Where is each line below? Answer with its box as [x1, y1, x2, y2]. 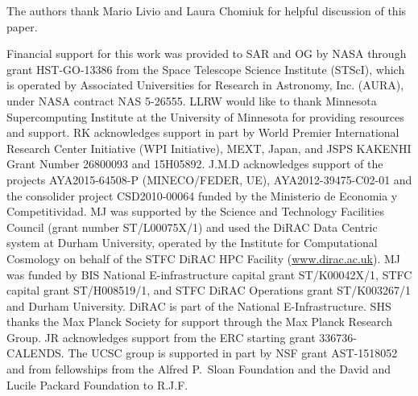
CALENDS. [6, 344, 64, 361]
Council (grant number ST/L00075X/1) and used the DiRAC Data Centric [6, 218, 378, 235]
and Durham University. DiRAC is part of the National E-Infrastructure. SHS [6, 297, 391, 314]
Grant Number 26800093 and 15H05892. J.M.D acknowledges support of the [6, 155, 383, 172]
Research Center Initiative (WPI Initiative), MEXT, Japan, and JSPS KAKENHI [6, 139, 412, 156]
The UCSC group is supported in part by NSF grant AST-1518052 [68, 344, 398, 361]
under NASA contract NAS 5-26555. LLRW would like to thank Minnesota [6, 92, 377, 109]
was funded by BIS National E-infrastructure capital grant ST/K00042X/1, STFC [6, 266, 412, 283]
